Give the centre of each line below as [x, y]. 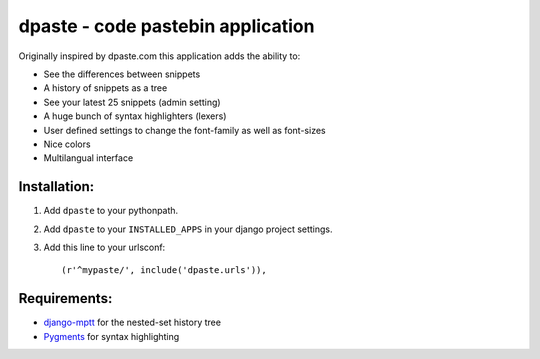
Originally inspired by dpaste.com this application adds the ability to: [159, 56]
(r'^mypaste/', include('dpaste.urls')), [164, 270]
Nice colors [67, 144]
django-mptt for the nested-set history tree [132, 322]
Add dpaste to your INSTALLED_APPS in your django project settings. [188, 229]
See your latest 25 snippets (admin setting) [132, 102]
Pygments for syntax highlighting [111, 336]
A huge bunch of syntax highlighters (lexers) [135, 116]
